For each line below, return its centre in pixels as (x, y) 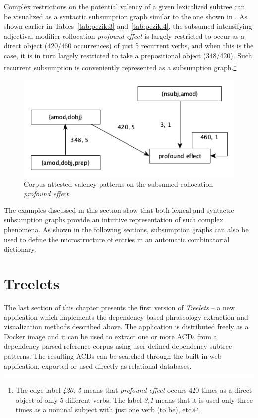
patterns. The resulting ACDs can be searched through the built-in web (113, 356)
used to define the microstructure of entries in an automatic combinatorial (117, 239)
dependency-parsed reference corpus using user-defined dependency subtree (118, 346)
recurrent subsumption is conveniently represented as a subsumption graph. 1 (120, 66)
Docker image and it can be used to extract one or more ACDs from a (111, 336)
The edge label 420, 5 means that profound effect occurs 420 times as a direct (134, 390)
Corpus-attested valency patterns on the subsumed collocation (119, 183)
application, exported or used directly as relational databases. (98, 366)
